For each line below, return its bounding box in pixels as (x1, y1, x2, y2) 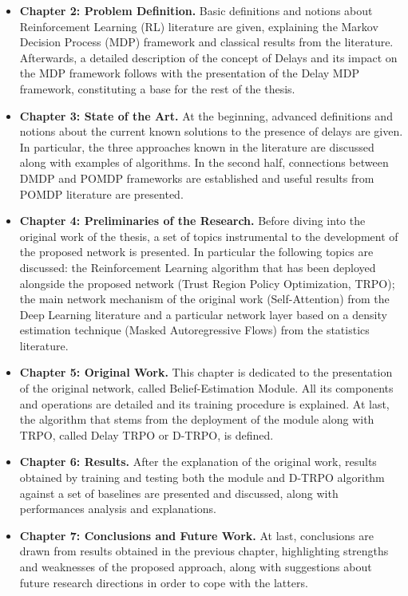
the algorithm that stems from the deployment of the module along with (19, 411, 374, 428)
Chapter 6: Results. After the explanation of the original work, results (19, 453, 377, 470)
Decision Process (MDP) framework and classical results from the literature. (19, 34, 394, 50)
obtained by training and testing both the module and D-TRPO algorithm (19, 469, 385, 486)
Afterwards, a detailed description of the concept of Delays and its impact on (19, 49, 398, 65)
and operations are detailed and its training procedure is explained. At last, (19, 395, 390, 412)
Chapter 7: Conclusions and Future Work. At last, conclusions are (19, 527, 374, 543)
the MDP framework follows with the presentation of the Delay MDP (19, 65, 359, 81)
